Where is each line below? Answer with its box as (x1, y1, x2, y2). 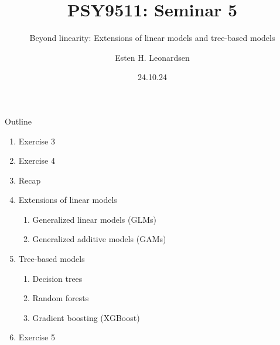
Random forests (32, 292, 89, 304)
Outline (5, 115, 32, 127)
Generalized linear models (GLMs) (32, 213, 156, 225)
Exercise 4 (18, 154, 55, 167)
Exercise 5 (18, 331, 55, 343)
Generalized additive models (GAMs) (32, 233, 166, 245)
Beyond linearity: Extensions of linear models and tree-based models (29, 32, 275, 44)
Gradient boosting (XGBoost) (32, 311, 140, 323)
